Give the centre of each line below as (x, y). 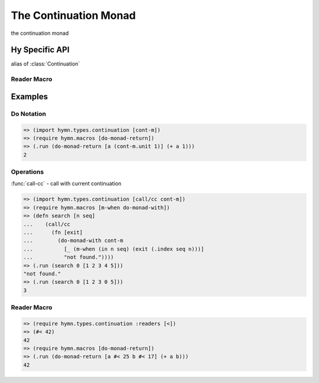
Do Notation (29, 113)
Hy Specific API (40, 50)
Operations (27, 172)
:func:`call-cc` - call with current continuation (66, 184)
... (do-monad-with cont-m (73, 241)
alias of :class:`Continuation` (45, 64)
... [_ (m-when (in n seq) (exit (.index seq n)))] (114, 249)
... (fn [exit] (53, 233)
